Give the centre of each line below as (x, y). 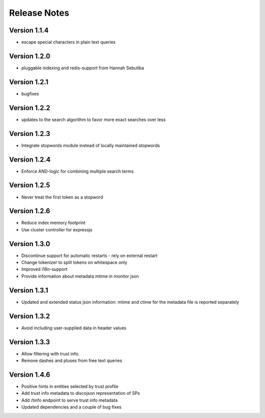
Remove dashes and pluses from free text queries (72, 360)
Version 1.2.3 (30, 134)
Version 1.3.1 (29, 290)
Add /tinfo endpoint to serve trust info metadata (69, 400)
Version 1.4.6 (30, 374)
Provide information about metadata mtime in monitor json (80, 276)
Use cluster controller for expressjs (57, 229)
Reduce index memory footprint (53, 223)
